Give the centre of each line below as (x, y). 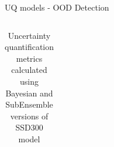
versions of (29, 116)
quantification (30, 47)
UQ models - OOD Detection (57, 7)
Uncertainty (29, 35)
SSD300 (29, 127)
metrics (29, 58)
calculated (29, 70)
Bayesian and (29, 93)
